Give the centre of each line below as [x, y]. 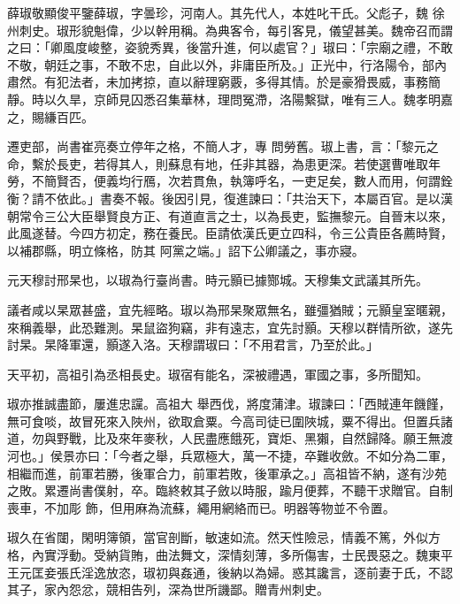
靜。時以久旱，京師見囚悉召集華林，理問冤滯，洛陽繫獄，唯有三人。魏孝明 [224, 99]
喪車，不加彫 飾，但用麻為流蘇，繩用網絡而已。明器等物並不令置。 [201, 507]
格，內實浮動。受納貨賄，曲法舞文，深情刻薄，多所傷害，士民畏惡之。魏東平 [230, 555]
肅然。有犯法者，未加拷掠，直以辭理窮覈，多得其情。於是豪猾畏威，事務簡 [224, 82]
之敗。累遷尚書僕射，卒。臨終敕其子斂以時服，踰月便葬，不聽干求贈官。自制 [230, 490]
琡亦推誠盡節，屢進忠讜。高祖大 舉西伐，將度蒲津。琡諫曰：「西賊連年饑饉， [229, 404]
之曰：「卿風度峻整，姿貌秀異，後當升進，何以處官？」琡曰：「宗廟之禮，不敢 [230, 47]
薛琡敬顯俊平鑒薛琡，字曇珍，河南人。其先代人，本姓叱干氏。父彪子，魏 [218, 12]
